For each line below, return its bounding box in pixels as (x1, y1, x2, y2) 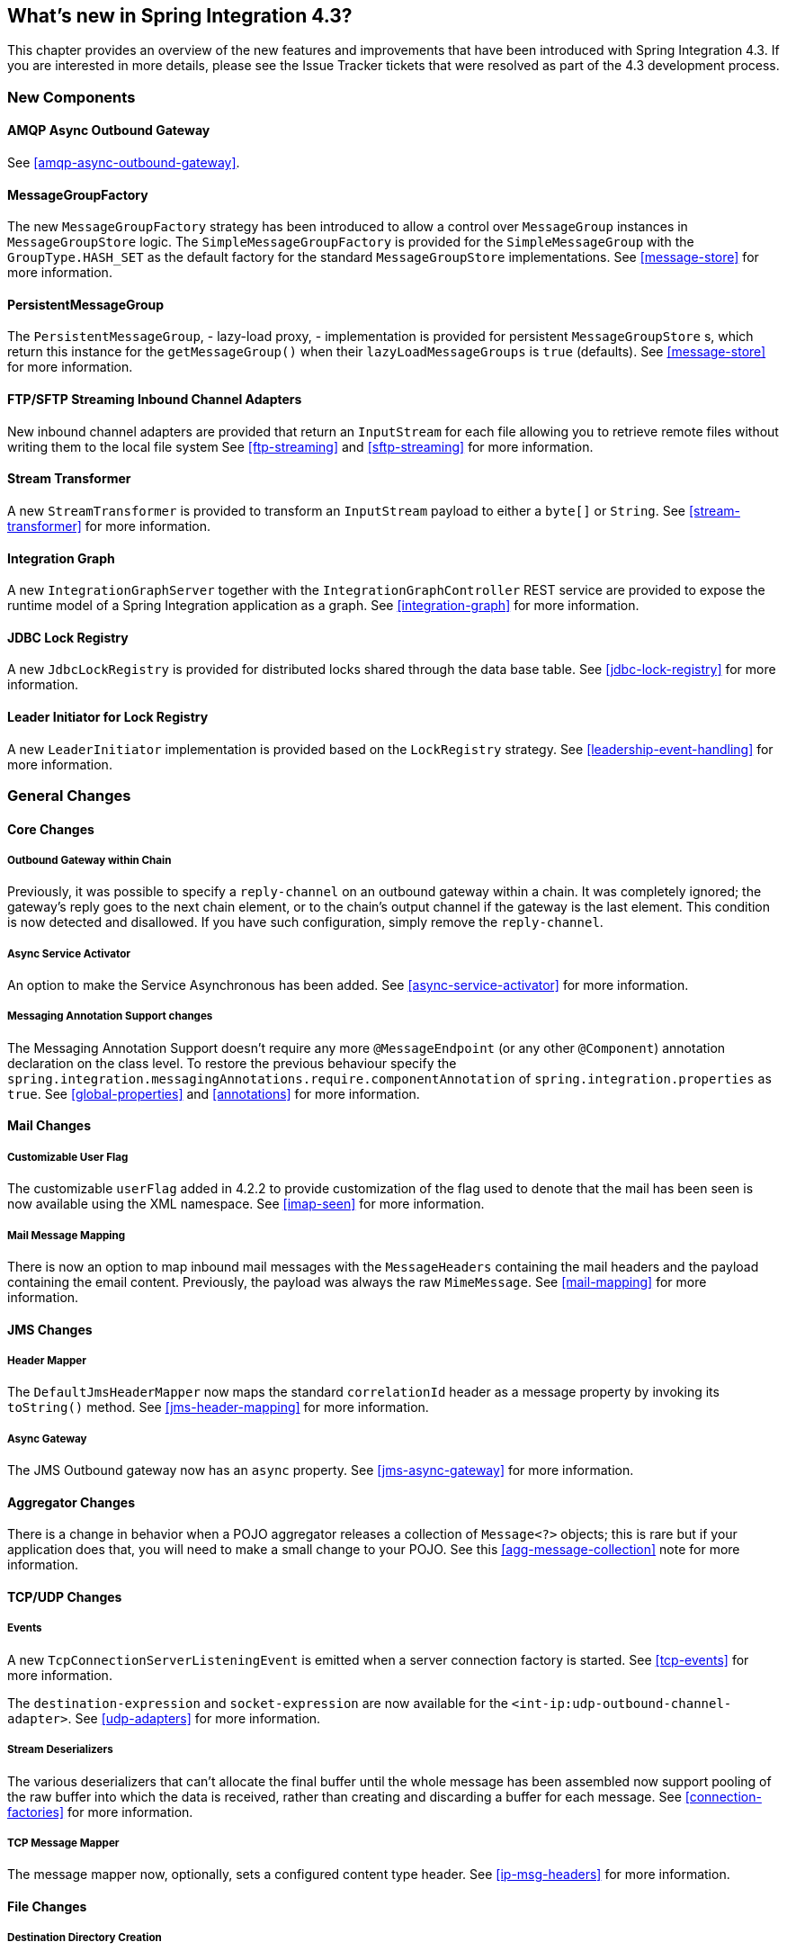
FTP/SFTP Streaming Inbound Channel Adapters (7, 391, 302, 408)
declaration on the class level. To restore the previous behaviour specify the (7, 1055, 457, 1071)
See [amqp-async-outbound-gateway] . (7, 155, 240, 171)
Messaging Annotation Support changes (7, 1010, 213, 1023)
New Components (7, 87, 136, 106)
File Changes (7, 1899, 87, 1914)
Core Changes (7, 821, 94, 837)
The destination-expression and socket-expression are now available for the (7, 1695, 508, 1711)
